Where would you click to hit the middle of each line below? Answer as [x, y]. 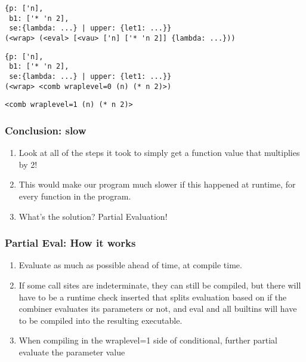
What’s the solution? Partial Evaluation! [93, 216]
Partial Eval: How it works [70, 243]
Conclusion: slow [46, 130]
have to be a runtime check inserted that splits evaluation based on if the [153, 297]
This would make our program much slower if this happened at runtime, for [157, 184]
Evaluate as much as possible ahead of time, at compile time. [130, 265]
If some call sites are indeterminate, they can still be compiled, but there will [160, 285]
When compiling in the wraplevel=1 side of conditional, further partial [148, 340]
